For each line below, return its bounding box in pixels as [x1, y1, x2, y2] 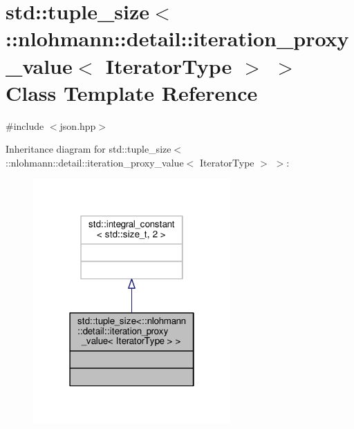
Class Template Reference [6, 78, 258, 106]
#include [6, 118, 44, 133]
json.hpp [59, 118, 96, 133]
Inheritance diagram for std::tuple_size [6, 142, 171, 156]
